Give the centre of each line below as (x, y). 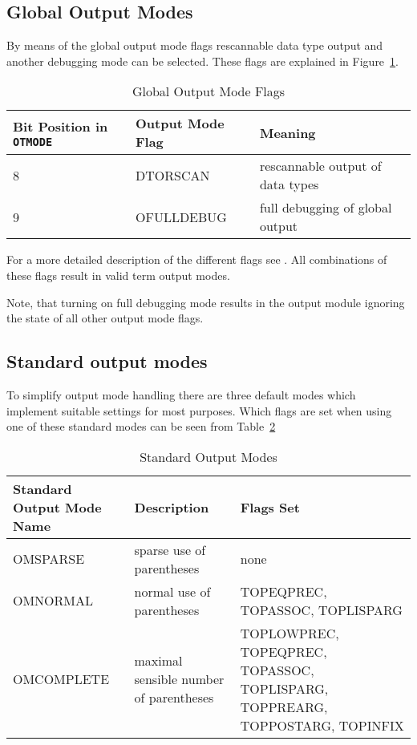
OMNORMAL (53, 601)
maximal (158, 661)
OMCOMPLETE (61, 679)
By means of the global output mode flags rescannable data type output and (195, 45)
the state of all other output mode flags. (105, 318)
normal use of (172, 591)
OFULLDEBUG (181, 217)
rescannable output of (320, 166)
